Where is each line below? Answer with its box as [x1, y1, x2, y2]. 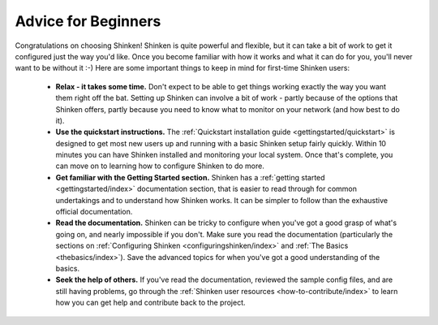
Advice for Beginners [15, 12, 161, 30]
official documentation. [55, 207, 133, 217]
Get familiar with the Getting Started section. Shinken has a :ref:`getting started [55, 172, 325, 182]
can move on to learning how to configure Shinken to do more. [55, 161, 265, 171]
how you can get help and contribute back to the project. [55, 297, 247, 308]
